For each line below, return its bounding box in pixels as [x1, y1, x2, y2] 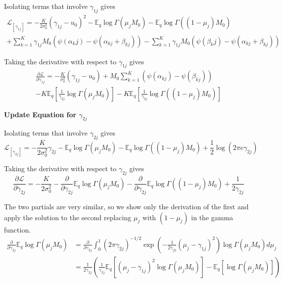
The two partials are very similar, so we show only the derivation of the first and [4, 201, 249, 212]
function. [4, 224, 31, 235]
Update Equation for [4, 109, 77, 119]
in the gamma [191, 212, 234, 222]
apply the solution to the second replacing [4, 212, 132, 222]
